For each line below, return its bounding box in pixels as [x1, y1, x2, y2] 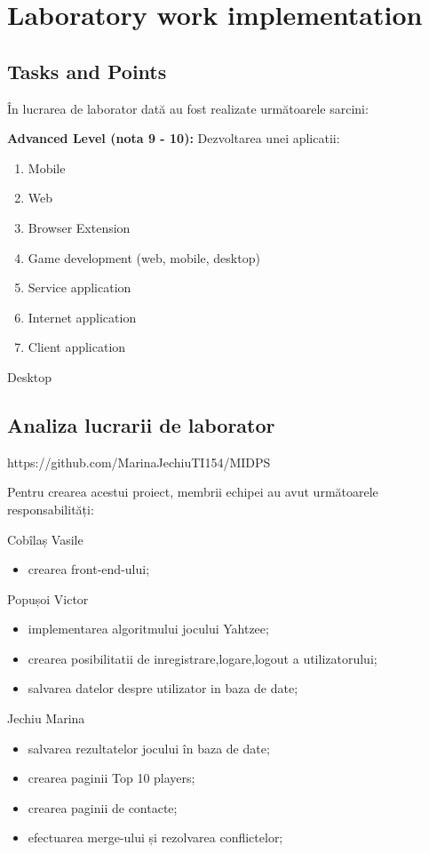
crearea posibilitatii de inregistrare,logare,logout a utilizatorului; [28, 649, 377, 667]
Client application [28, 338, 126, 356]
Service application [28, 278, 131, 297]
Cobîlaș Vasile [7, 530, 83, 548]
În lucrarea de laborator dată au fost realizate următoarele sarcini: [7, 99, 369, 117]
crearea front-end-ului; [28, 560, 150, 578]
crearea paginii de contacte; [28, 798, 178, 817]
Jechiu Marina [7, 709, 85, 728]
